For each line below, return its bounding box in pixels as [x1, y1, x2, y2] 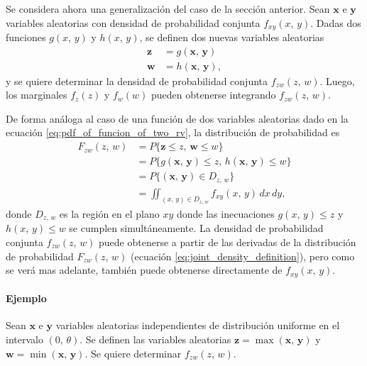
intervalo [6, 331, 43, 346]
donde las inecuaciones [176, 206, 275, 221]
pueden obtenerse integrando [150, 87, 276, 102]
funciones [6, 30, 46, 45]
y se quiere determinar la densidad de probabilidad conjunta [6, 73, 268, 88]
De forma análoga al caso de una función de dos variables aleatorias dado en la [6, 111, 349, 126]
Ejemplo [6, 291, 47, 306]
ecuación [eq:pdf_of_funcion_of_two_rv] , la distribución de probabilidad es [6, 125, 340, 140]
